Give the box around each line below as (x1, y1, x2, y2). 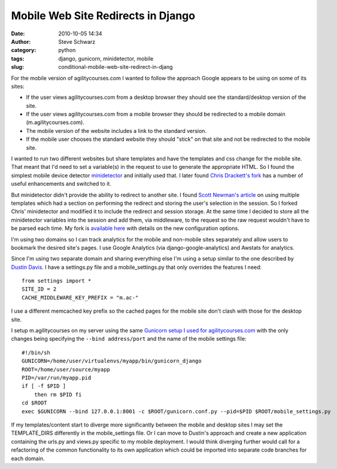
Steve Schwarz (58, 38, 96, 45)
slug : (11, 63, 24, 71)
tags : (11, 55, 25, 62)
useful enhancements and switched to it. (11, 180, 112, 187)
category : (11, 47, 37, 54)
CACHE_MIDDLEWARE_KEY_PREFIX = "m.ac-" (22, 294, 139, 301)
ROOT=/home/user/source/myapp (22, 366, 111, 373)
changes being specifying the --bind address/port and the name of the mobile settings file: (11, 335, 247, 343)
